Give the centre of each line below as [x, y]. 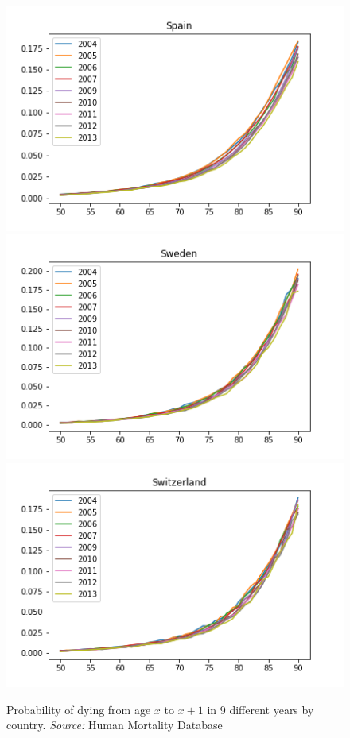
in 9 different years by [261, 709]
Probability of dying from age [79, 709]
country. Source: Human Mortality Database [115, 725]
